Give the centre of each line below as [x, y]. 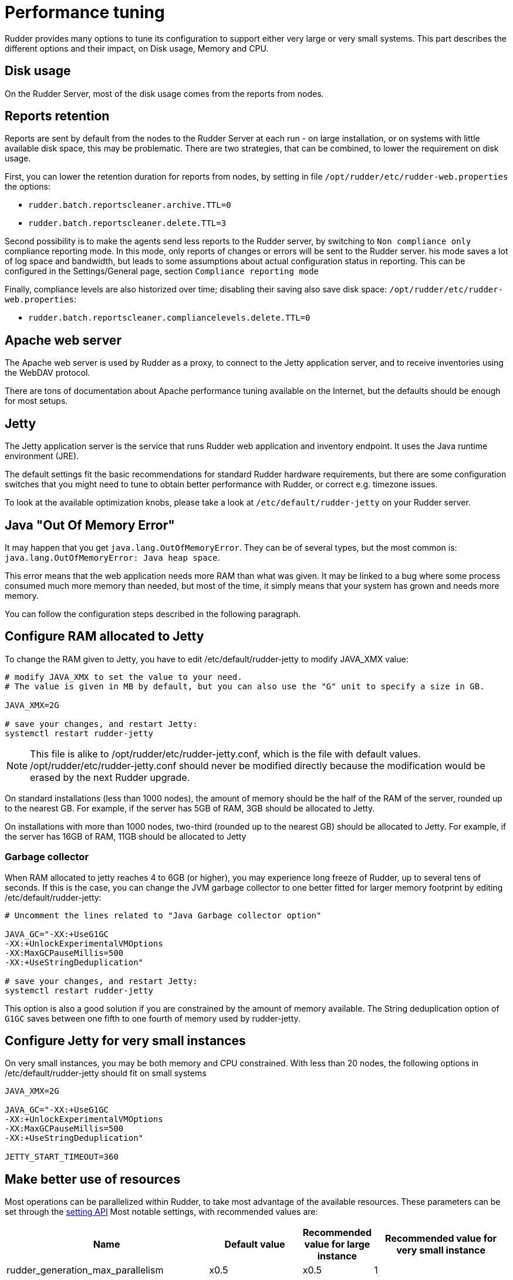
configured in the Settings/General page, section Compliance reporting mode [162, 271]
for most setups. [36, 401]
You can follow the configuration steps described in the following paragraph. [153, 614]
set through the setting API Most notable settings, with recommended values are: [161, 1212]
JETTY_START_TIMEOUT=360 [62, 1157]
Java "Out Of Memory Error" [90, 525]
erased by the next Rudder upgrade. [110, 777]
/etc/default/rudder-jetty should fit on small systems [106, 1073]
